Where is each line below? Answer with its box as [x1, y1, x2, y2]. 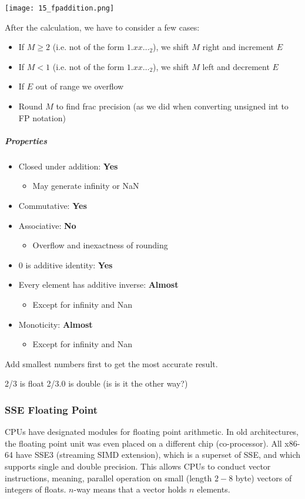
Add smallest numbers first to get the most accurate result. [5, 357, 218, 370]
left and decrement [202, 60, 270, 72]
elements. [197, 483, 230, 495]
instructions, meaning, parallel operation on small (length [5, 471, 212, 484]
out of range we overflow [35, 80, 124, 92]
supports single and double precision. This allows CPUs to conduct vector [5, 460, 271, 472]
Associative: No [18, 219, 76, 231]
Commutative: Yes [18, 199, 87, 211]
